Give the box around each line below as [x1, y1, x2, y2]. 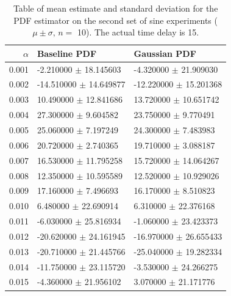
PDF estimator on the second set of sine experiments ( [13, 13, 218, 26]
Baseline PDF [37, 46, 97, 59]
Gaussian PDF [133, 46, 196, 59]
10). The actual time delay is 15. [77, 26, 199, 39]
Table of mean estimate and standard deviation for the [13, 2, 218, 14]
